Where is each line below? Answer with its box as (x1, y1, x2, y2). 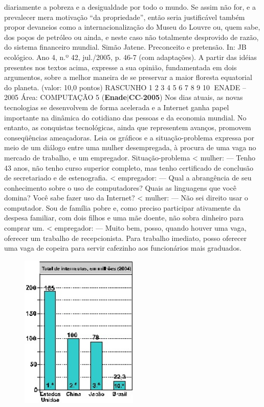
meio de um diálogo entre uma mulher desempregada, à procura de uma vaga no (4, 142, 256, 153)
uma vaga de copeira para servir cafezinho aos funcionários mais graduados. (4, 242, 241, 253)
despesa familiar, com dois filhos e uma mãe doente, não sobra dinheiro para (4, 212, 244, 223)
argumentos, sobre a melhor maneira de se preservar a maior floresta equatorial (4, 72, 252, 83)
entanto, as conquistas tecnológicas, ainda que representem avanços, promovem (4, 122, 251, 133)
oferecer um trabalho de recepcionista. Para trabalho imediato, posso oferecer (4, 232, 247, 243)
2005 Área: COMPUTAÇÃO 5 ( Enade (4, 92, 127, 103)
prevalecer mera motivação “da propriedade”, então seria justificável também (4, 11, 245, 22)
